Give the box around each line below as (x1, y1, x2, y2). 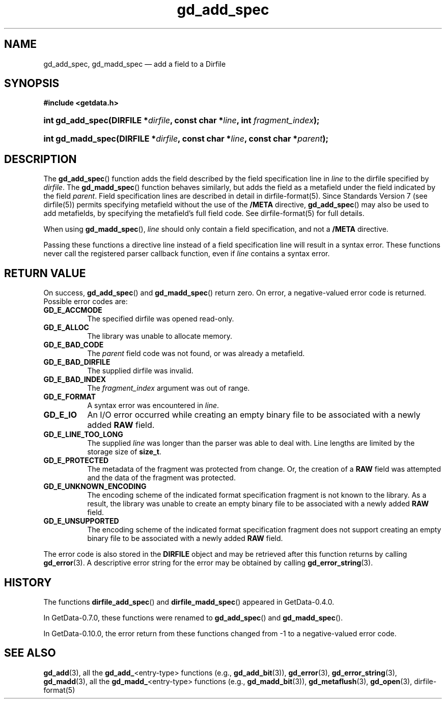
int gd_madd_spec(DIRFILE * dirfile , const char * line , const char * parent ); (43, 133, 329, 144)
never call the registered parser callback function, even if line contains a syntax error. (43, 249, 330, 258)
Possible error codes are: (43, 297, 128, 306)
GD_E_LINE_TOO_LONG (43, 430, 123, 439)
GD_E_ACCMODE (43, 306, 102, 315)
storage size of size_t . (87, 447, 161, 456)
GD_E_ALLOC (43, 323, 89, 332)
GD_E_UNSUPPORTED (43, 517, 119, 526)
